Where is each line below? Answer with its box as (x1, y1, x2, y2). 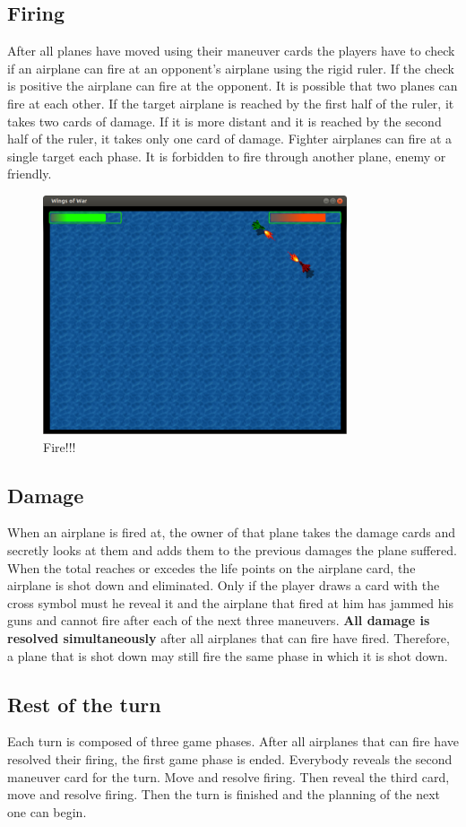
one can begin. (7, 802, 87, 821)
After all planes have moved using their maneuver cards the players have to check (7, 41, 455, 60)
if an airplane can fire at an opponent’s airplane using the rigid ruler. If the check (7, 58, 454, 77)
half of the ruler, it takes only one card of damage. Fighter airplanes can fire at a (7, 129, 453, 148)
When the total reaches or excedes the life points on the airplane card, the (7, 558, 416, 577)
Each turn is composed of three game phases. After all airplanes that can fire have (7, 732, 459, 751)
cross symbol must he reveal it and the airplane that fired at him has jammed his (7, 593, 453, 612)
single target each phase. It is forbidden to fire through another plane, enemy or (7, 146, 446, 165)
